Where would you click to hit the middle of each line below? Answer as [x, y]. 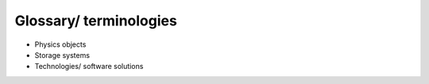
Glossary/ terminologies [96, 21]
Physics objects [60, 44]
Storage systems [62, 55]
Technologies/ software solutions [89, 67]
